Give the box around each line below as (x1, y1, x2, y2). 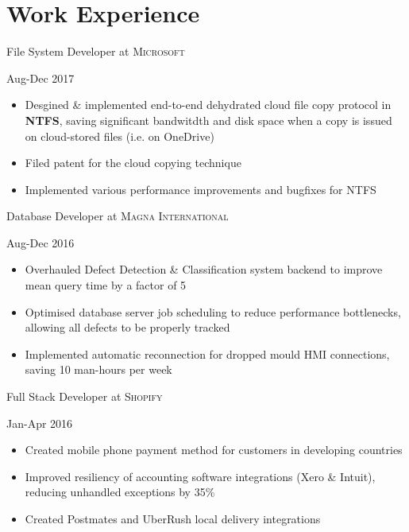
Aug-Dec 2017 (6, 69, 75, 86)
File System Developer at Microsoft (6, 43, 185, 60)
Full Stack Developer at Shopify (6, 388, 163, 405)
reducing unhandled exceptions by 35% (25, 483, 215, 500)
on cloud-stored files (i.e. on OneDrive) (25, 127, 214, 144)
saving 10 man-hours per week (25, 361, 172, 378)
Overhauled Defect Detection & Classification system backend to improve (25, 261, 383, 278)
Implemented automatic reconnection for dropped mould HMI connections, (25, 345, 390, 362)
